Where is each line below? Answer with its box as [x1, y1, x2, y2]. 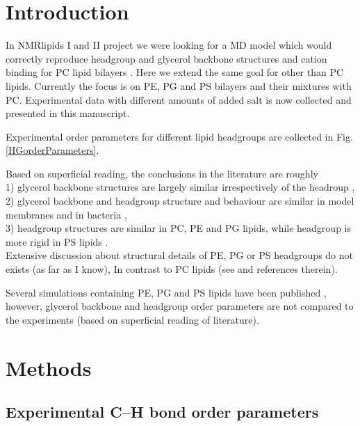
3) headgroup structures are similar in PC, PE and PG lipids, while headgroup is [6, 221, 351, 235]
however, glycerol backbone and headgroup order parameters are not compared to [6, 299, 354, 313]
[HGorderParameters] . [6, 143, 99, 157]
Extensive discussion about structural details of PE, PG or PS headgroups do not [6, 248, 353, 262]
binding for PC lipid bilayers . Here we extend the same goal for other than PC [6, 65, 344, 79]
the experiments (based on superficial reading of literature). [6, 312, 259, 326]
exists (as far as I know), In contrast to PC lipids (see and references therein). [6, 262, 338, 276]
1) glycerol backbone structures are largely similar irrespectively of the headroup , [6, 180, 355, 194]
